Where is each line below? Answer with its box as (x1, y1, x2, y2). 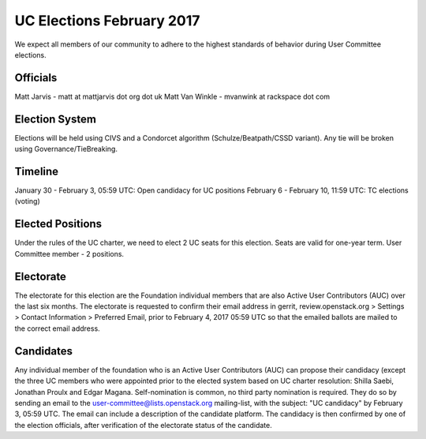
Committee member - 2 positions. (14, 249, 125, 258)
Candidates (14, 344, 73, 358)
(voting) (14, 197, 41, 206)
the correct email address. (14, 324, 100, 333)
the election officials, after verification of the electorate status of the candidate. (14, 420, 272, 430)
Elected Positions (14, 217, 103, 231)
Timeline (14, 164, 59, 178)
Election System (14, 112, 96, 126)
